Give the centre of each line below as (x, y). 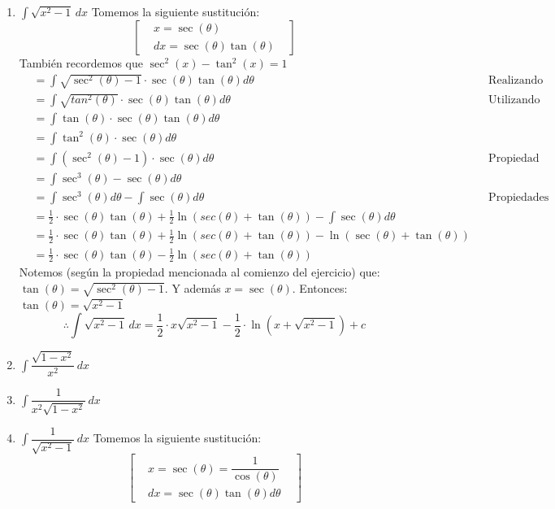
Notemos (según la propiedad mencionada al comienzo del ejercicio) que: (199, 272)
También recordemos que (81, 63)
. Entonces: (320, 287)
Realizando (516, 81)
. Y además (193, 287)
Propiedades (519, 198)
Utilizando (514, 100)
